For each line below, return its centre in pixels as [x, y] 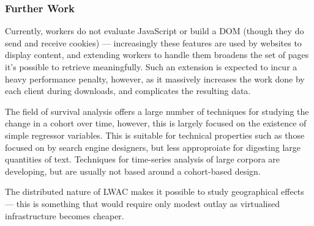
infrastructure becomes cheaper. [65, 215]
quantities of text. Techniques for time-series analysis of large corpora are [143, 159]
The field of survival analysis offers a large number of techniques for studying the [157, 111]
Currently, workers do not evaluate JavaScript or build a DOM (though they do [155, 31]
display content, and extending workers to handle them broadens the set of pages [157, 55]
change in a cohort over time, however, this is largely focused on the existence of [156, 123]
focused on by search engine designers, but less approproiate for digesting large [153, 147]
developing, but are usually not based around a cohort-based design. [133, 171]
